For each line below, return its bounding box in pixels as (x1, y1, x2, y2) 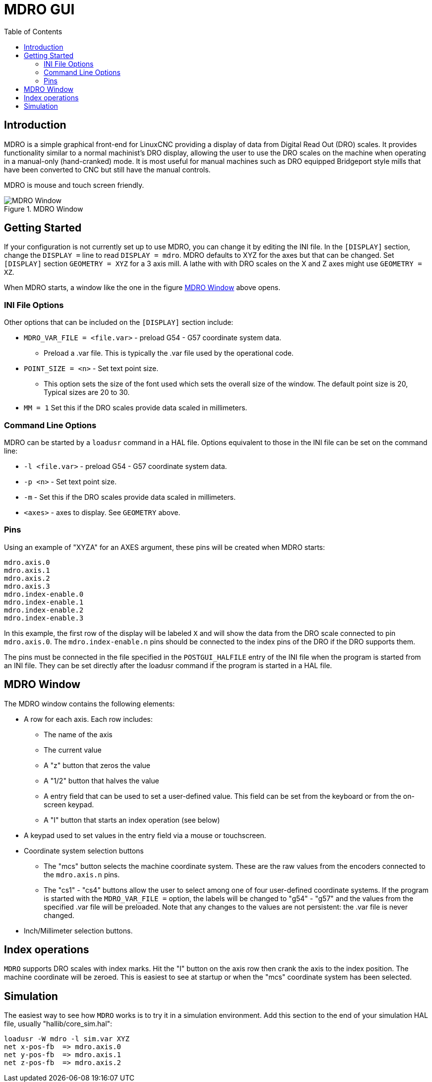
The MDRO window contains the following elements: (4, 699, 175, 708)
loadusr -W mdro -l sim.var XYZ (4, 1035, 129, 1043)
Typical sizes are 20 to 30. (44, 388, 130, 397)
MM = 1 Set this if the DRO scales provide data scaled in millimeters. (24, 403, 247, 412)
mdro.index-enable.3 (4, 614, 84, 622)
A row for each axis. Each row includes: (24, 714, 153, 723)
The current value (44, 745, 102, 754)
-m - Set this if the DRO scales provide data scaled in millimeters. (24, 492, 236, 501)
